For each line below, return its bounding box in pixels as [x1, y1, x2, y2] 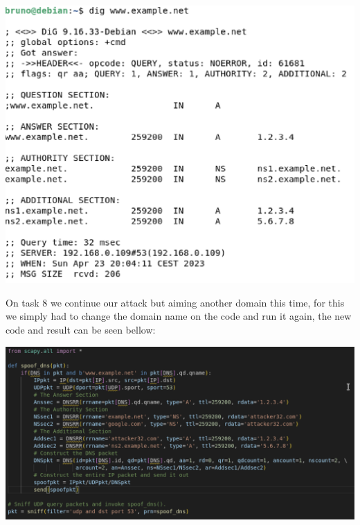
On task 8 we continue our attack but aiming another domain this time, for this [6, 295, 345, 309]
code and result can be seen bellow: [6, 322, 156, 336]
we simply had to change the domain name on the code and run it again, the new [6, 309, 352, 323]
